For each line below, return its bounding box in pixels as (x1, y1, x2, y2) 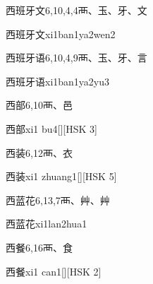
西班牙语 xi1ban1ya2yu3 (6, 73, 110, 88)
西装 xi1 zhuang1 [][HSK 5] (6, 169, 117, 184)
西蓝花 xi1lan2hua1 (6, 216, 87, 231)
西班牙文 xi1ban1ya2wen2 (6, 26, 116, 41)
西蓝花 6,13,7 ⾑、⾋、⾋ (6, 192, 110, 207)
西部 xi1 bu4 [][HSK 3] (6, 121, 97, 136)
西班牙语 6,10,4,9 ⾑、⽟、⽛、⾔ (6, 50, 147, 65)
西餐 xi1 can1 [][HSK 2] (6, 264, 102, 278)
